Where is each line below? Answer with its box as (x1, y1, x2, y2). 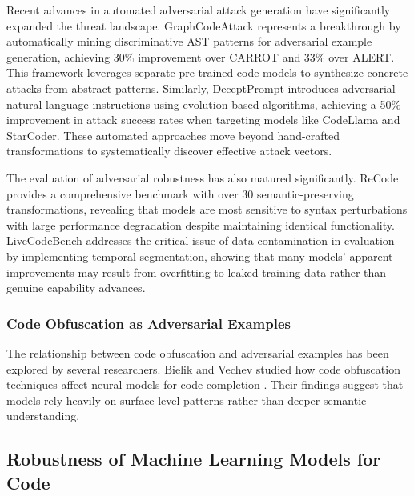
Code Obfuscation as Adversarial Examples (6, 313, 291, 333)
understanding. (6, 407, 80, 424)
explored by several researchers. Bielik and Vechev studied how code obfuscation (6, 360, 400, 377)
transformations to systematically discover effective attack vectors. (6, 142, 332, 159)
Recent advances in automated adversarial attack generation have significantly (6, 2, 391, 18)
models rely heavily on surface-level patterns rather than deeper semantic (6, 391, 367, 408)
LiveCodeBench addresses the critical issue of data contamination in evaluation (6, 232, 395, 249)
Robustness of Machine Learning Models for (6, 446, 381, 471)
